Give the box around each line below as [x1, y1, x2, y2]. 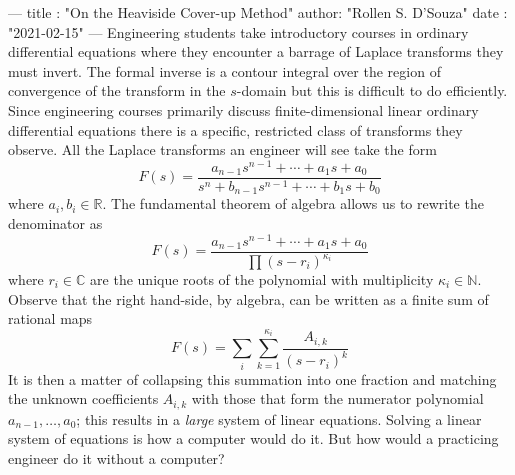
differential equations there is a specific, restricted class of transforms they [8, 119, 463, 140]
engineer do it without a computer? [8, 447, 225, 468]
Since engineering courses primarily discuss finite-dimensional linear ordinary [8, 99, 479, 120]
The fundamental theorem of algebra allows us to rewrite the [111, 193, 484, 214]
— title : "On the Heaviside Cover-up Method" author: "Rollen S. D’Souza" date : [8, 2, 508, 22]
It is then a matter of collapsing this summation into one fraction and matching [8, 368, 497, 389]
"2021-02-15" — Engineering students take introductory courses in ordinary [8, 21, 469, 42]
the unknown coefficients [8, 388, 159, 409]
